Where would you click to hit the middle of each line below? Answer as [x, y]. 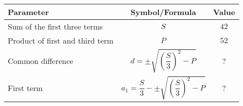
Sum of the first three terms [55, 26]
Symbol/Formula [163, 12]
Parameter [28, 12]
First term [25, 88]
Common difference [41, 61]
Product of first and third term [61, 40]
